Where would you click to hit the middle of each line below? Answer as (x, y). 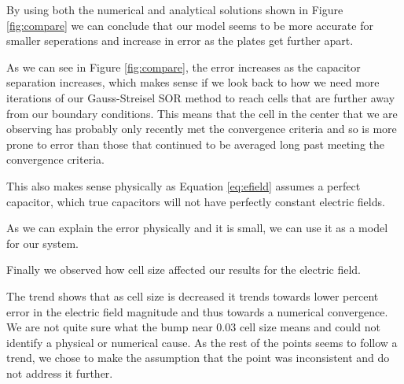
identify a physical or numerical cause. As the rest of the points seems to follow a (202, 342)
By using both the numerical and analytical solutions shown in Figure (175, 9)
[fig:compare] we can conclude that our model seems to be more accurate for (190, 25)
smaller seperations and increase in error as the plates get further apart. (180, 41)
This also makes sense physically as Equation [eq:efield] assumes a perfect (184, 185)
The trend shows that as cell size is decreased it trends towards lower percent (193, 295)
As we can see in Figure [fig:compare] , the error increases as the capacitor (184, 66)
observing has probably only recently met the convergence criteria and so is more (202, 129)
